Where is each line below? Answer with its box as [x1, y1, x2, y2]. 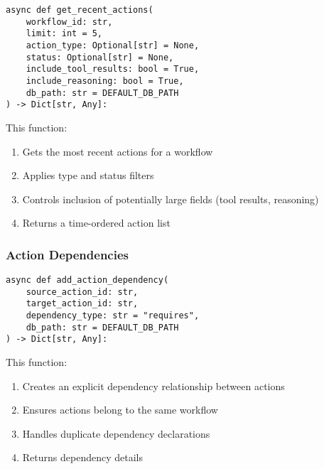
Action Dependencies [6, 245, 129, 263]
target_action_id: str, [26, 298, 139, 309]
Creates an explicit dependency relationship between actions [22, 378, 285, 393]
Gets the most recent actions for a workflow [22, 144, 213, 158]
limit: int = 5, [26, 28, 103, 39]
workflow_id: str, [26, 16, 113, 27]
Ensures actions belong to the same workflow [22, 402, 218, 417]
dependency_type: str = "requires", [26, 311, 200, 321]
